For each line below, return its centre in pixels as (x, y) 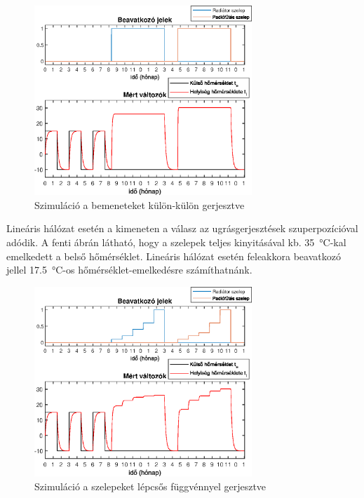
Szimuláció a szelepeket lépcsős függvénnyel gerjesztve (150, 486)
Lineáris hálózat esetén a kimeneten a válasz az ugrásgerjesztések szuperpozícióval (182, 228)
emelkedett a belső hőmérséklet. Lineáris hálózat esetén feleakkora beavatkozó (174, 256)
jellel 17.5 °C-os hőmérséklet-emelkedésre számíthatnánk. (129, 270)
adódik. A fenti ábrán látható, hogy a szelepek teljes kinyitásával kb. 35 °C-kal (176, 242)
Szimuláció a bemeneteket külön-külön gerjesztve (140, 204)
